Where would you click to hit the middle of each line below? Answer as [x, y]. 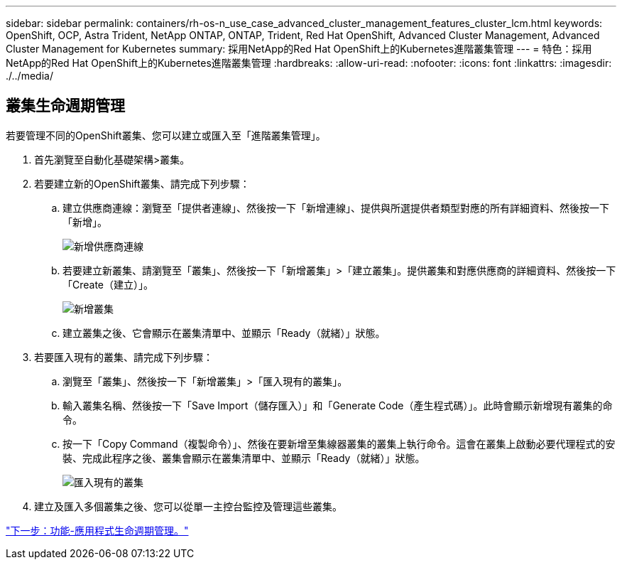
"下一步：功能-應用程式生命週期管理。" [97, 530]
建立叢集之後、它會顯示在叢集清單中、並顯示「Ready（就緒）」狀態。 [224, 333]
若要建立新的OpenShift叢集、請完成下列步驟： [142, 183]
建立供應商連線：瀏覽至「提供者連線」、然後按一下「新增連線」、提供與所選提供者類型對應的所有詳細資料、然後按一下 [336, 208]
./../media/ [29, 76]
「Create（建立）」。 [108, 284]
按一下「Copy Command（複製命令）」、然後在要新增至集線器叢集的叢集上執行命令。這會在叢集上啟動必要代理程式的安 [339, 443]
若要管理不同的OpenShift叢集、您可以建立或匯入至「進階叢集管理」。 [166, 135]
